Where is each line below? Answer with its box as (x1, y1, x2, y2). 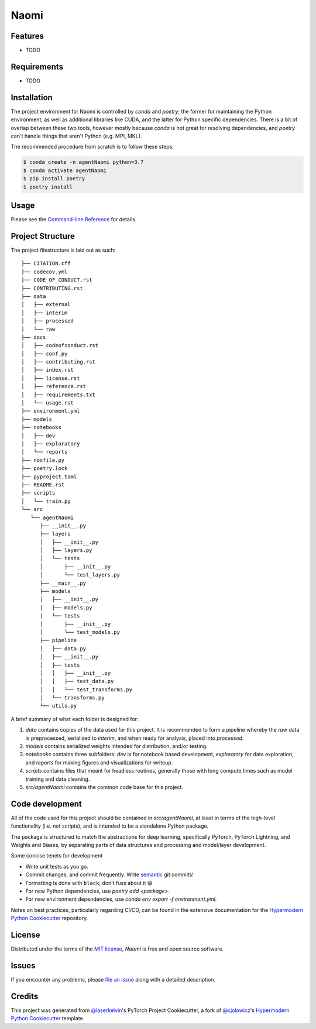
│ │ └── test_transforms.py (39, 686, 133, 693)
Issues (11, 961, 36, 970)
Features (11, 31, 44, 41)
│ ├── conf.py (21, 350, 68, 357)
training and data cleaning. (25, 776, 90, 783)
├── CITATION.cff (21, 260, 71, 267)
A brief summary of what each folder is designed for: (11, 715, 139, 722)
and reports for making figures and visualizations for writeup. (25, 759, 173, 766)
